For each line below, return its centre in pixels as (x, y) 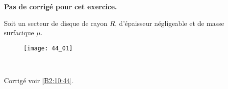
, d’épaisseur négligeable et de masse (170, 23)
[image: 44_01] (48, 48)
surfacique (19, 33)
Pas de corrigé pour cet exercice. (61, 6)
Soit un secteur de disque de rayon (56, 23)
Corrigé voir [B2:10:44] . (39, 80)
